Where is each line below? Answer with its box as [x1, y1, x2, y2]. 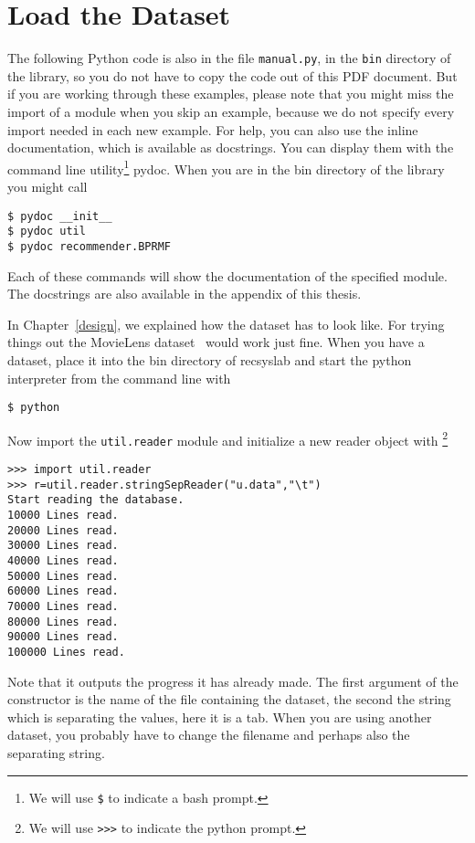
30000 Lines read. [7, 539, 119, 553]
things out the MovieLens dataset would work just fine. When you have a [7, 332, 425, 352]
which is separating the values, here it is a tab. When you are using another [7, 707, 432, 726]
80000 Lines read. [7, 615, 119, 628]
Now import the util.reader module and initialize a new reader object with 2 [7, 427, 449, 449]
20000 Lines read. [7, 523, 119, 537]
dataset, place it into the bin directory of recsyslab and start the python [7, 350, 412, 369]
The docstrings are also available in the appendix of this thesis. [7, 284, 362, 303]
